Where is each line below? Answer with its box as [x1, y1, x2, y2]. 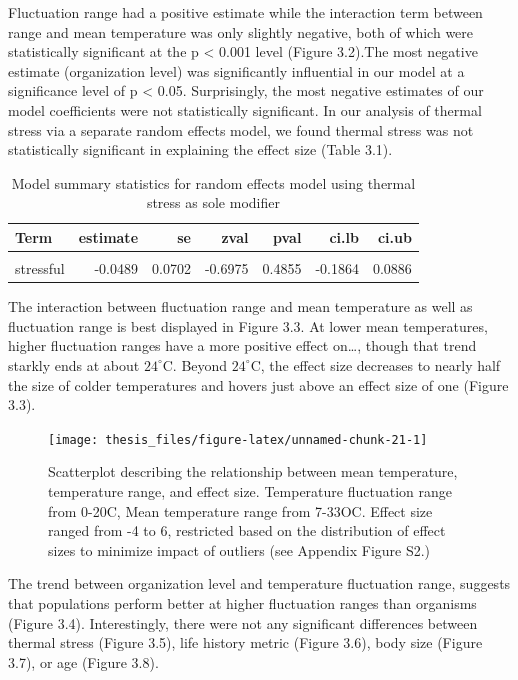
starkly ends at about [8, 354, 140, 375]
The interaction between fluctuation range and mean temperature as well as [8, 296, 473, 317]
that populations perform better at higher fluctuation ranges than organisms [8, 592, 477, 613]
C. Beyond [162, 354, 228, 375]
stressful [15, 258, 65, 279]
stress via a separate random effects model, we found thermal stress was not [8, 119, 474, 140]
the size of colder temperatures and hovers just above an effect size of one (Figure [8, 374, 509, 395]
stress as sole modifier [146, 192, 280, 213]
